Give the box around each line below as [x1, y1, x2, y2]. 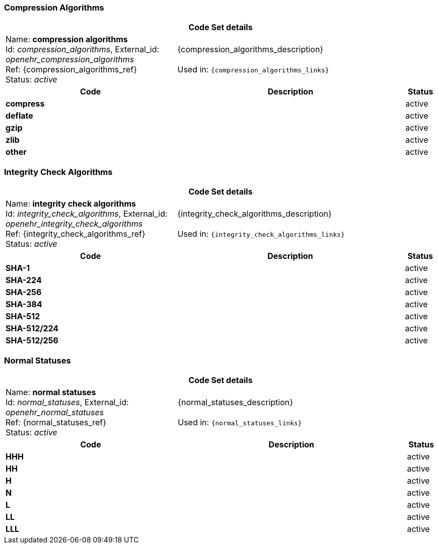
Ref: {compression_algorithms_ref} [6, 64, 137, 75]
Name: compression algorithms [6, 34, 128, 45]
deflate [6, 111, 33, 121]
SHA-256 [6, 287, 42, 298]
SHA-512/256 [6, 335, 58, 346]
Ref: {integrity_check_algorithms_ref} [6, 229, 145, 239]
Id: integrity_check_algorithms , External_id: [6, 209, 168, 219]
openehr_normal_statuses [6, 407, 104, 417]
